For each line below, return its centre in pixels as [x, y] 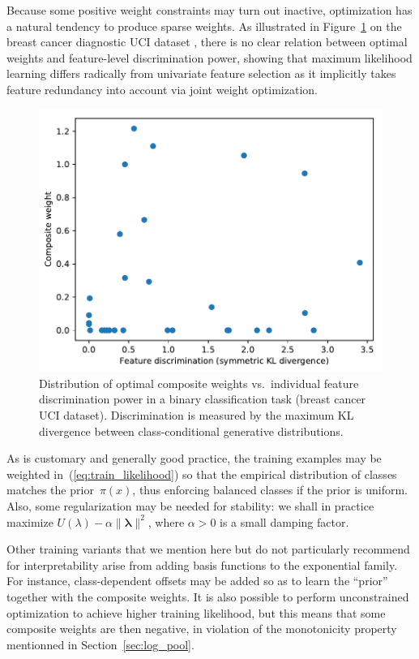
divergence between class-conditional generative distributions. [191, 431]
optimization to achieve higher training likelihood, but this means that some [196, 612]
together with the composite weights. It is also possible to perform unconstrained [208, 596]
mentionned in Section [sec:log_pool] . [100, 644]
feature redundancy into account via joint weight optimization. [162, 89]
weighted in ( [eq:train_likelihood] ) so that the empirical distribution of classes [202, 474]
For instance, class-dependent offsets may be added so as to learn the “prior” [197, 581]
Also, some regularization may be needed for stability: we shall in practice [190, 505]
